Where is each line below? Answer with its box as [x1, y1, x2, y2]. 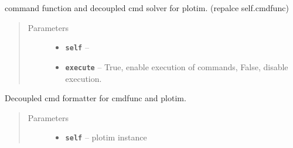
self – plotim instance [65, 131, 147, 143]
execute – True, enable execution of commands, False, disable [65, 60, 288, 73]
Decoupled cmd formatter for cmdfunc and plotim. [5, 92, 186, 104]
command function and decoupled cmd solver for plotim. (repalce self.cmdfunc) [5, 2, 289, 13]
